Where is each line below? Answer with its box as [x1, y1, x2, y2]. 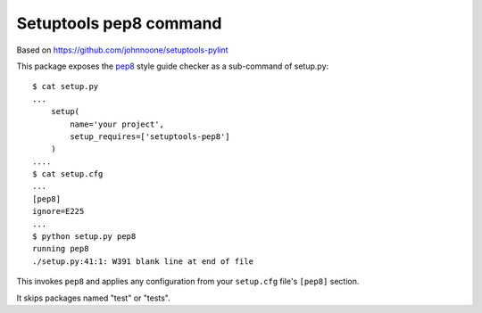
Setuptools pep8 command [16, 13, 222, 33]
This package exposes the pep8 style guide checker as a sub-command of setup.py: [16, 61, 329, 71]
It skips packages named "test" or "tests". [16, 292, 171, 303]
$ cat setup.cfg [32, 169, 104, 179]
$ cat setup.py [32, 81, 99, 92]
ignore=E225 [32, 206, 85, 217]
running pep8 [32, 243, 89, 254]
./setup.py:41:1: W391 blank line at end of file [32, 256, 254, 267]
